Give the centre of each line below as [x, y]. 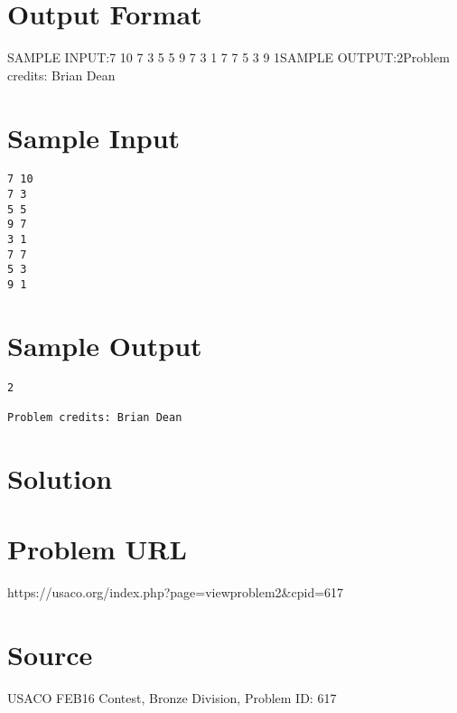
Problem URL [97, 549]
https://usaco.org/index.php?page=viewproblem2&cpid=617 [176, 592]
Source [50, 655]
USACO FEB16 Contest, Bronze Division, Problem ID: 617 [172, 698]
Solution [60, 478]
